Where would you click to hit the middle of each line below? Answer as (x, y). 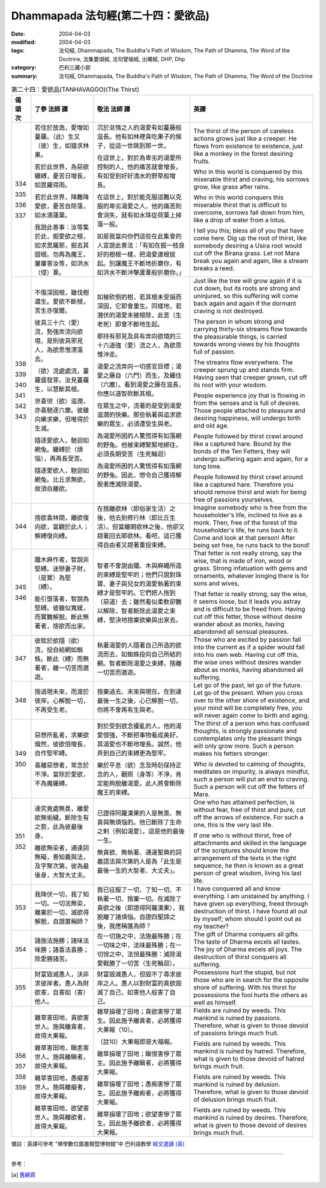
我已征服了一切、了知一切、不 (139, 890)
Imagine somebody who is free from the (250, 508)
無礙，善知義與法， (62, 857)
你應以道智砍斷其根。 (127, 394)
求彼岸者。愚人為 (59, 983)
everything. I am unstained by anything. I (251, 896)
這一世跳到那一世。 (142, 146)
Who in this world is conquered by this (248, 172)
